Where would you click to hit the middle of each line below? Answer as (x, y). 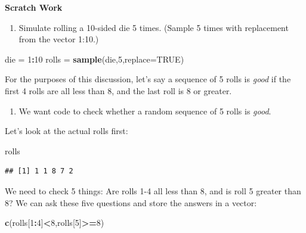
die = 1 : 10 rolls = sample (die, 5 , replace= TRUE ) (95, 59)
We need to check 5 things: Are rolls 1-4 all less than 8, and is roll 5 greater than (153, 190)
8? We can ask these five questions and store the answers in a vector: (131, 202)
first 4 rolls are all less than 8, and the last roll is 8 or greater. (118, 90)
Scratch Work (34, 7)
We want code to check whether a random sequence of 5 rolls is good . (145, 111)
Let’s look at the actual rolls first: (67, 131)
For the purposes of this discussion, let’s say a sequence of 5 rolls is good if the (148, 79)
